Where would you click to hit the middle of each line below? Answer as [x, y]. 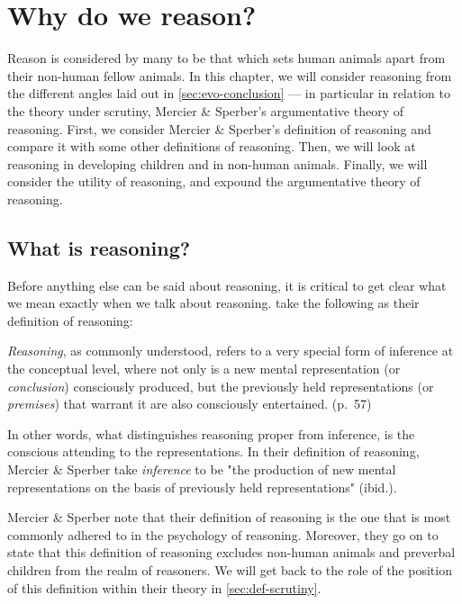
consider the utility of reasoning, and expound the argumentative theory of [214, 181]
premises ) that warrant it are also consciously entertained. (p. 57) [190, 404]
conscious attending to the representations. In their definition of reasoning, [213, 451]
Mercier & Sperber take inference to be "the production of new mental [202, 469]
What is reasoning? [99, 247]
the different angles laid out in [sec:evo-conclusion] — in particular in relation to [229, 93]
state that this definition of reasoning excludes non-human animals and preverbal [231, 552]
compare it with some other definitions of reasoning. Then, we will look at [212, 146]
